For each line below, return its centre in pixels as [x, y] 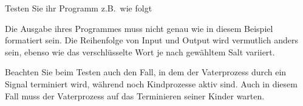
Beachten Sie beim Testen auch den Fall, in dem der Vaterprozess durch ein [146, 72]
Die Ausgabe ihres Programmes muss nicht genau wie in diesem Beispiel [139, 28]
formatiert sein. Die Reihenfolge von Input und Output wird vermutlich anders [152, 40]
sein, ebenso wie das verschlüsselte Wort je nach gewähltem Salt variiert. [140, 51]
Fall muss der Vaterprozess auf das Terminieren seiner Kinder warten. [135, 95]
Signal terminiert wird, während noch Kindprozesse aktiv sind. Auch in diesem [151, 83]
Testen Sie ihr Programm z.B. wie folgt [79, 8]
